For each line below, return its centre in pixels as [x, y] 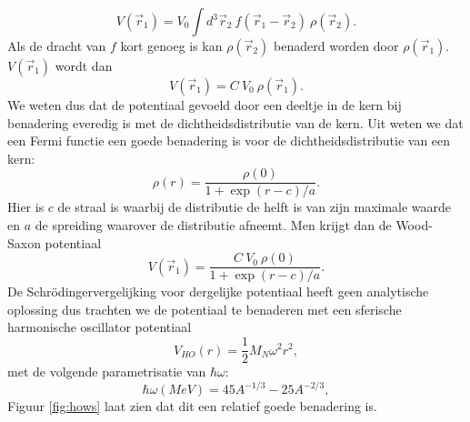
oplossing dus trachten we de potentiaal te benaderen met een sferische [205, 309]
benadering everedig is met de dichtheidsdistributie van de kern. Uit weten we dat [235, 122]
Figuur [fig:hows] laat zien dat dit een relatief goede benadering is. [192, 406]
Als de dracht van [57, 45]
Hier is [26, 207]
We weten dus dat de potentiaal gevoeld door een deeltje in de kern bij [205, 105]
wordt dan [84, 65]
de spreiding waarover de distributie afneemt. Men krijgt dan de [213, 225]
